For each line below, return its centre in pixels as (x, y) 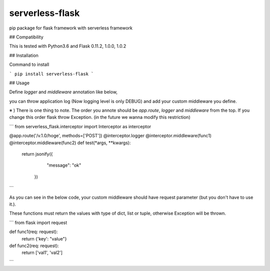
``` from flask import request (38, 223)
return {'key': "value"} (44, 239)
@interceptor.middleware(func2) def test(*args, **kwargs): (70, 143)
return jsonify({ (37, 154)
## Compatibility (26, 37)
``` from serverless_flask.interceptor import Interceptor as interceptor (80, 126)
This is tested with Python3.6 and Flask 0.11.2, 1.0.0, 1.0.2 (68, 46)
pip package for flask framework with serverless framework (71, 28)
